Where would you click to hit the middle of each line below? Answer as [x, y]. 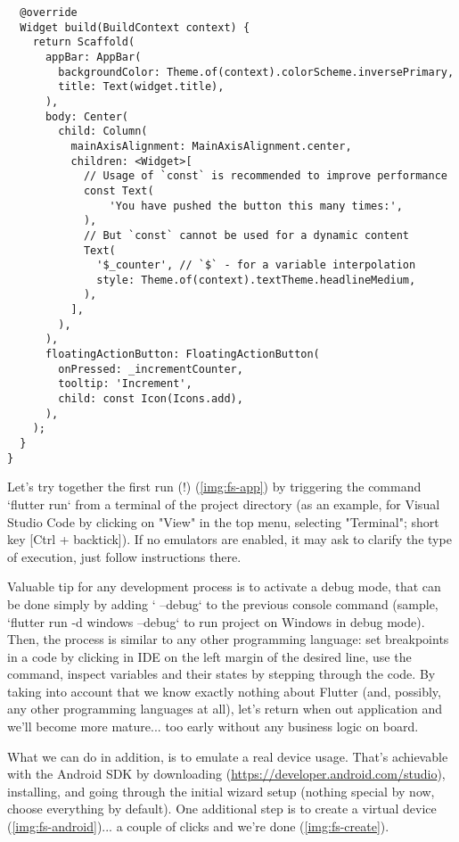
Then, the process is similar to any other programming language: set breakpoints [228, 639]
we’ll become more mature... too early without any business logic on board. [213, 726]
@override [49, 12]
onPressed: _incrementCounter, [151, 369]
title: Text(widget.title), [141, 87]
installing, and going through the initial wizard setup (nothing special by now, [221, 791]
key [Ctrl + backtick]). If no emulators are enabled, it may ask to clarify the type [229, 539]
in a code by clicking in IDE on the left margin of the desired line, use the [209, 656]
